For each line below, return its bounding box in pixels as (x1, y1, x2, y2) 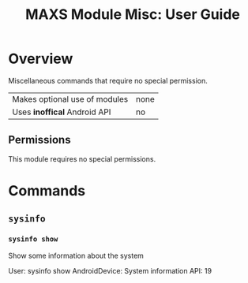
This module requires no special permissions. (8, 154, 156, 163)
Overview (8, 50, 73, 68)
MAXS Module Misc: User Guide (24, 6, 241, 24)
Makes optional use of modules (12, 93, 129, 104)
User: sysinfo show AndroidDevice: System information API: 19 (8, 266, 212, 275)
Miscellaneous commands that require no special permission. (8, 76, 208, 85)
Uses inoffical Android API (12, 106, 111, 117)
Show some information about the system (8, 251, 145, 260)
